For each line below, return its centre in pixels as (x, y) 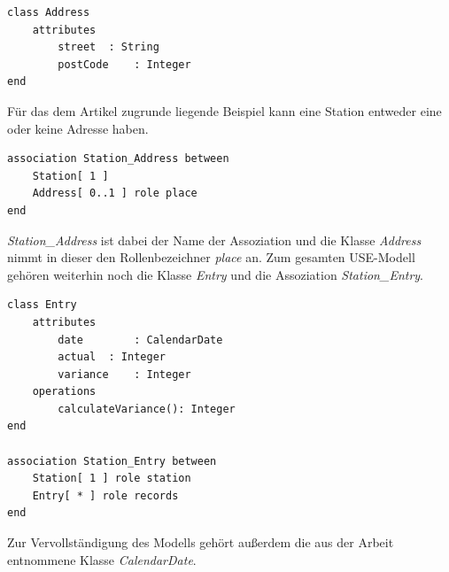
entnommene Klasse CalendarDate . (102, 559)
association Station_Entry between (112, 461)
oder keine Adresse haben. (78, 128)
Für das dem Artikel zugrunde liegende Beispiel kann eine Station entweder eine (224, 110)
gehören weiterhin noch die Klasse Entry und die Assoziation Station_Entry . (216, 274)
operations (64, 392)
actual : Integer (112, 357)
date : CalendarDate (140, 340)
